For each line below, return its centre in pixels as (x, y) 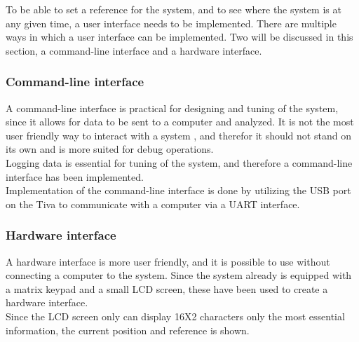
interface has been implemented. (75, 176)
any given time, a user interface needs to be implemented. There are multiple (171, 23)
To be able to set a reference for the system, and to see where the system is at (174, 9)
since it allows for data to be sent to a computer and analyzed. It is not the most (180, 122)
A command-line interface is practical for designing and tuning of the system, (172, 108)
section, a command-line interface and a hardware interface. (134, 50)
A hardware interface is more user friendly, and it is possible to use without (168, 261)
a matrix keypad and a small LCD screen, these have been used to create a (167, 288)
